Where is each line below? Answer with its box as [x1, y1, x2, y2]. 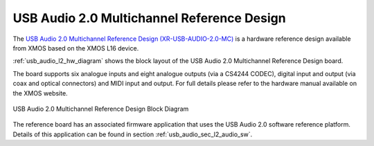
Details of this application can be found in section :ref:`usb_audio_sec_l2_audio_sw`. [12, 130, 253, 138]
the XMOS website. [12, 89, 69, 97]
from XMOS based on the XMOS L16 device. [12, 44, 139, 52]
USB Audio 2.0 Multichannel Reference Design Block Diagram [12, 104, 189, 113]
